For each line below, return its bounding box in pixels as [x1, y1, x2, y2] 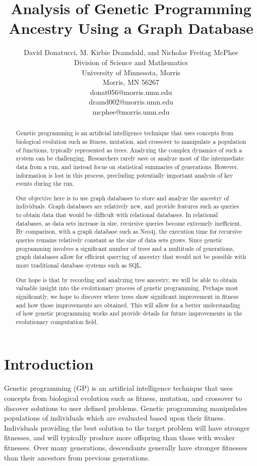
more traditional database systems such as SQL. [16, 261, 143, 269]
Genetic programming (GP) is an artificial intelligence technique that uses [4, 383, 233, 393]
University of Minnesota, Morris [82, 67, 180, 77]
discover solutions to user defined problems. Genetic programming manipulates [4, 402, 247, 413]
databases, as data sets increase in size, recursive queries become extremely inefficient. [16, 219, 242, 227]
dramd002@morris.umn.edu [89, 96, 173, 107]
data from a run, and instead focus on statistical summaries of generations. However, [16, 162, 239, 171]
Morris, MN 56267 [103, 77, 159, 87]
